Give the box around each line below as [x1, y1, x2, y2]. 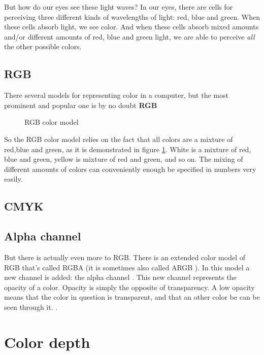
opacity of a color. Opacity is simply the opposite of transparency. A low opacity [4, 281, 255, 292]
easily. [4, 173, 23, 184]
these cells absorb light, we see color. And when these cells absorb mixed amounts [4, 21, 259, 32]
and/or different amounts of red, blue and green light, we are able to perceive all [4, 31, 255, 42]
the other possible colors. [4, 41, 82, 52]
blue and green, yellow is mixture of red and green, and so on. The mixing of [4, 154, 243, 164]
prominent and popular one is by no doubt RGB [4, 99, 157, 110]
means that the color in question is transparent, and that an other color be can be [4, 292, 260, 302]
